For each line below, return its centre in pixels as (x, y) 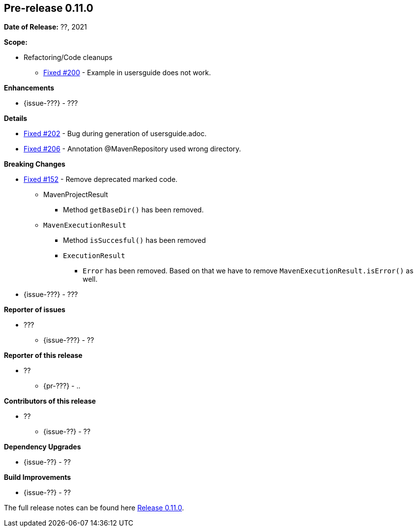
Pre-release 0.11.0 (49, 8)
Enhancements (29, 88)
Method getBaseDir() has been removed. (134, 210)
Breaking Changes (35, 164)
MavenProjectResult (76, 195)
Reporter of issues (35, 310)
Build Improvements (38, 477)
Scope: (16, 42)
